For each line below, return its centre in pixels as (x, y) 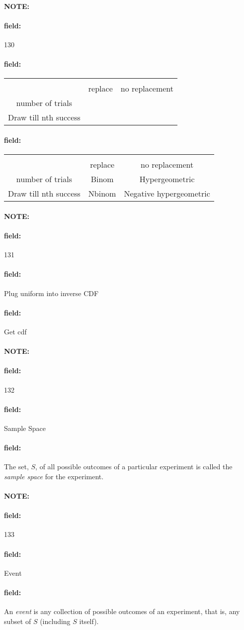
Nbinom (102, 194)
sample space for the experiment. (54, 476)
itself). (89, 621)
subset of (18, 621)
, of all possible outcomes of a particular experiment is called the (134, 467)
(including (55, 621)
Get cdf (15, 331)
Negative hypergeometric (167, 194)
